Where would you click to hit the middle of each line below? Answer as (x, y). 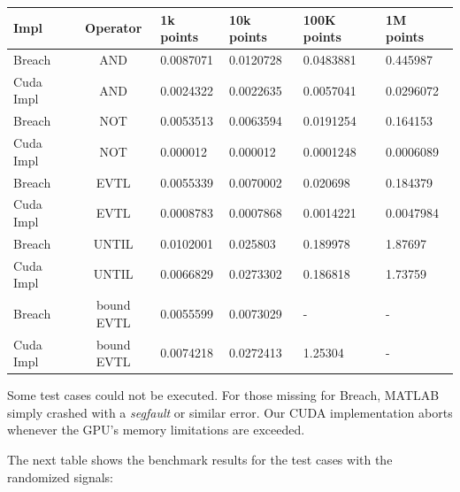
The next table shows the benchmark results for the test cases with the (200, 459)
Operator (114, 28)
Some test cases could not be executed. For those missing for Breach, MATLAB (223, 395)
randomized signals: (60, 477)
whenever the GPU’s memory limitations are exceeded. (156, 430)
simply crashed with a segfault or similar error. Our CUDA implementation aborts (230, 412)
